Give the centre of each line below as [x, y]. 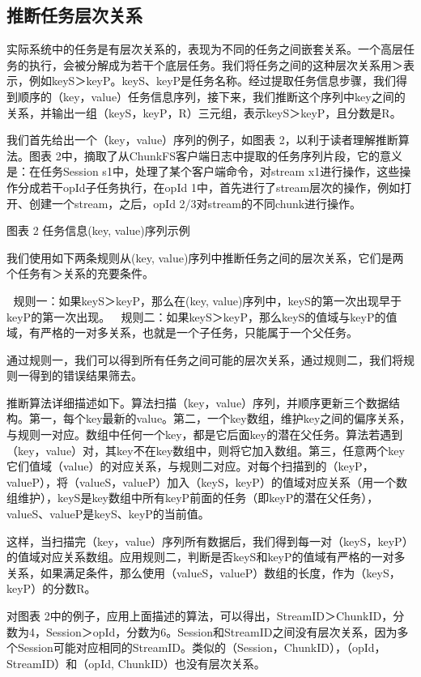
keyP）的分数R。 [51, 588]
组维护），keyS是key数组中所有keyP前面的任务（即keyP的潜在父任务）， [193, 498]
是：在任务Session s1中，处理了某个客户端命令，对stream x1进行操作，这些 [203, 171]
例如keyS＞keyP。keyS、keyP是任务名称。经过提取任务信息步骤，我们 [213, 81]
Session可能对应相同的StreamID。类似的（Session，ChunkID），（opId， [202, 647]
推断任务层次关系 [74, 15]
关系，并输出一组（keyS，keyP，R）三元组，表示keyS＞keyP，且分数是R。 [204, 112]
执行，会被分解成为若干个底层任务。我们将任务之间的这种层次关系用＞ [216, 64]
